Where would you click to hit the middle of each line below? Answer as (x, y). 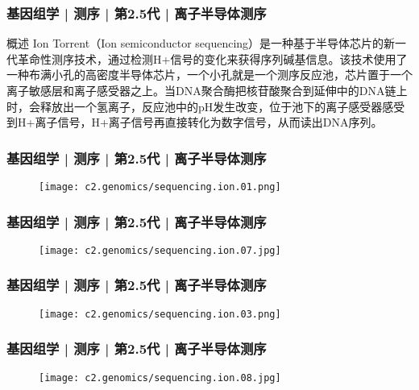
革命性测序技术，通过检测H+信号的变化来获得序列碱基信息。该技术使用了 (212, 58)
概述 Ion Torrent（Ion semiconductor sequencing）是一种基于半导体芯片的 (195, 43)
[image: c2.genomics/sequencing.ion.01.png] (160, 187)
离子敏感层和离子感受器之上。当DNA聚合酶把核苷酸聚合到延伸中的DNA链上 (207, 90)
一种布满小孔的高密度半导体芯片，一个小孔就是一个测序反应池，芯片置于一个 (209, 75)
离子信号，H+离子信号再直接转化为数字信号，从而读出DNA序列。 (209, 122)
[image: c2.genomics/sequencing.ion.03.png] (160, 314)
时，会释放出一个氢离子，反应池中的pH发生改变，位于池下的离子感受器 (195, 106)
